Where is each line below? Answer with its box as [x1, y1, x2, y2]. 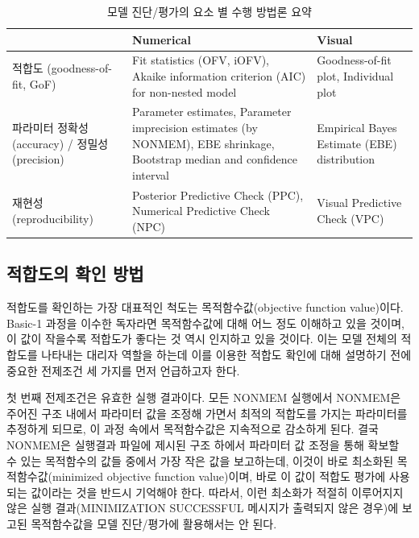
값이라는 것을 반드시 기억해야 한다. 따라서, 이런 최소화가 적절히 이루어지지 [31, 483, 404, 500]
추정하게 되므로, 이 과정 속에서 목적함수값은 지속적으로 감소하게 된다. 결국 [6, 420, 379, 437]
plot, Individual [317, 68, 394, 85]
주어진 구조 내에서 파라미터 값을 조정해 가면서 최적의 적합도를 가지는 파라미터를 [6, 404, 408, 421]
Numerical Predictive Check [132, 202, 270, 219]
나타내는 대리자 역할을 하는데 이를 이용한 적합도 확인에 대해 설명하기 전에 [41, 346, 412, 362]
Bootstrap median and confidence [132, 151, 297, 168]
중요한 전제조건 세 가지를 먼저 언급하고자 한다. [6, 362, 240, 379]
